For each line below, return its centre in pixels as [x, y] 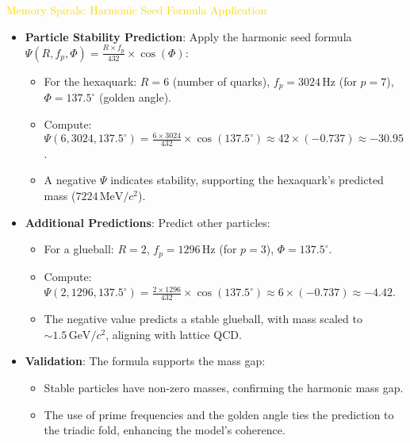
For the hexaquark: [90, 81]
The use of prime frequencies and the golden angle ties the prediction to [219, 414]
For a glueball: [79, 249]
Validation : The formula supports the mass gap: [145, 361]
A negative [70, 180]
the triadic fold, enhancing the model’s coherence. [165, 430]
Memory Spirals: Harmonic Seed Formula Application [137, 10]
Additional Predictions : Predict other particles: [148, 222]
